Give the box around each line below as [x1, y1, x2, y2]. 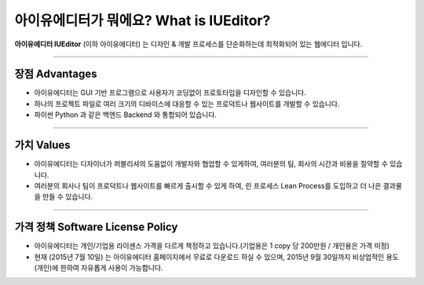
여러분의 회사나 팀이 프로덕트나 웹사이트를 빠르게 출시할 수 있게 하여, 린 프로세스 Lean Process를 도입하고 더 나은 [34, 181, 382, 190]
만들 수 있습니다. [42, 192, 93, 202]
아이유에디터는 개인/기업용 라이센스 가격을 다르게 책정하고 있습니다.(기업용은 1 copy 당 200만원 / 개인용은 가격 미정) [34, 241, 390, 250]
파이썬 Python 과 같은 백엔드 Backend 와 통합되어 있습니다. [34, 110, 217, 119]
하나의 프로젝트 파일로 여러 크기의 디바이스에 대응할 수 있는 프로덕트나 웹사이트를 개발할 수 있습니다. [34, 99, 340, 108]
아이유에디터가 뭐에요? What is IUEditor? [14, 12, 271, 29]
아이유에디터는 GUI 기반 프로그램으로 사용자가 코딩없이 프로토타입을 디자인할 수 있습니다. [34, 88, 306, 97]
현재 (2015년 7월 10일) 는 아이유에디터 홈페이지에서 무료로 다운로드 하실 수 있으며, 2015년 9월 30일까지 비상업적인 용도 [34, 252, 400, 261]
